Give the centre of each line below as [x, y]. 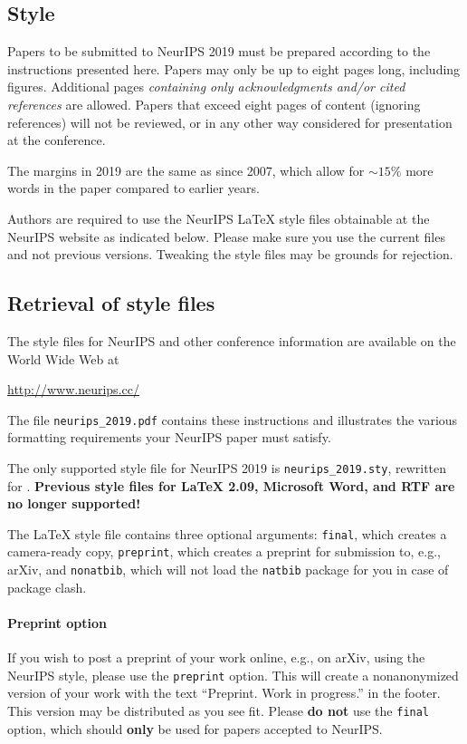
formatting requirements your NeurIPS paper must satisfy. [169, 437]
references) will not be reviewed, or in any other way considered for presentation [230, 122]
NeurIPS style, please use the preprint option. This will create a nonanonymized [233, 675]
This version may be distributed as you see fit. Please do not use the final [219, 711]
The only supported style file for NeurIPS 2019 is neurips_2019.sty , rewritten [227, 467]
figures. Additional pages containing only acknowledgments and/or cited [206, 87]
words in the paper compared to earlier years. [133, 188]
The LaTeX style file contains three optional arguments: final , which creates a [227, 533]
